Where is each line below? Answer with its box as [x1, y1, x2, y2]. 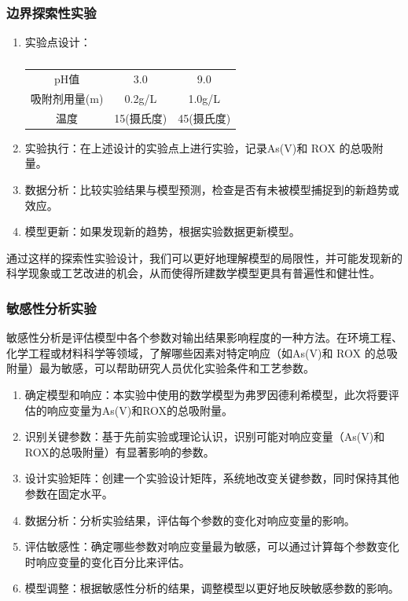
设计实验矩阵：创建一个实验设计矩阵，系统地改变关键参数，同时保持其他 [24, 470, 399, 486]
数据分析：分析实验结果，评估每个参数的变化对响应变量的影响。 [24, 511, 355, 528]
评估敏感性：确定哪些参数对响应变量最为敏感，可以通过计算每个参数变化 [24, 538, 399, 555]
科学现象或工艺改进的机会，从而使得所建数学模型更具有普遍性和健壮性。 [6, 265, 380, 281]
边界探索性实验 [6, 2, 97, 22]
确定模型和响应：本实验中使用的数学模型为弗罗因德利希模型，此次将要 [24, 387, 388, 402]
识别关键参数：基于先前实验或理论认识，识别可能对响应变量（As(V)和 [24, 428, 385, 445]
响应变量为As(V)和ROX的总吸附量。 [46, 401, 233, 418]
